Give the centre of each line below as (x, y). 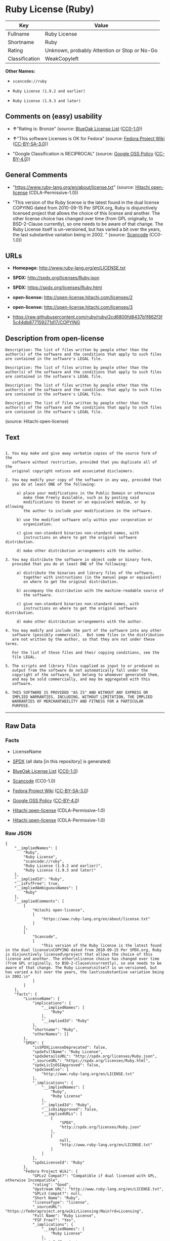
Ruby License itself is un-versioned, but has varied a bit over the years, (87, 229)
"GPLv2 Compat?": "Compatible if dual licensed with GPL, (95, 1176)
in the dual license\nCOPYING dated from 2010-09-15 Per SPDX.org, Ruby (83, 950)
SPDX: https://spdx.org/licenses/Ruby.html (57, 287)
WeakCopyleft (62, 58)
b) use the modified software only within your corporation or (84, 520)
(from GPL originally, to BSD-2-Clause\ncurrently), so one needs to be (83, 963)
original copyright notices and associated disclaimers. (73, 471)
